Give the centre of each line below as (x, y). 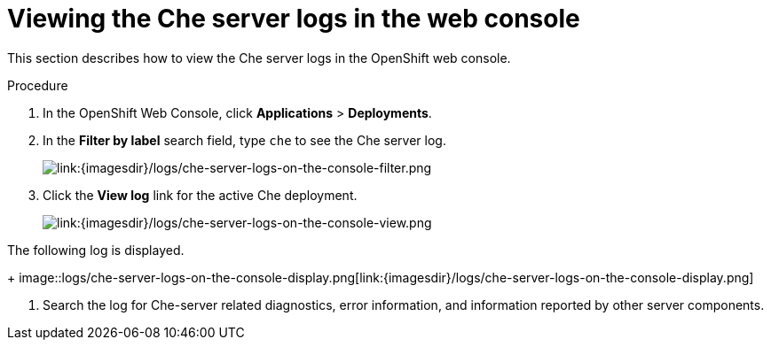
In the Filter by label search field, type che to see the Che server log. (244, 140)
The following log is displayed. (96, 250)
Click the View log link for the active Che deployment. (200, 195)
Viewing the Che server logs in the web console (294, 19)
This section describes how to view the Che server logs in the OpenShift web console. (259, 58)
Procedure (38, 85)
